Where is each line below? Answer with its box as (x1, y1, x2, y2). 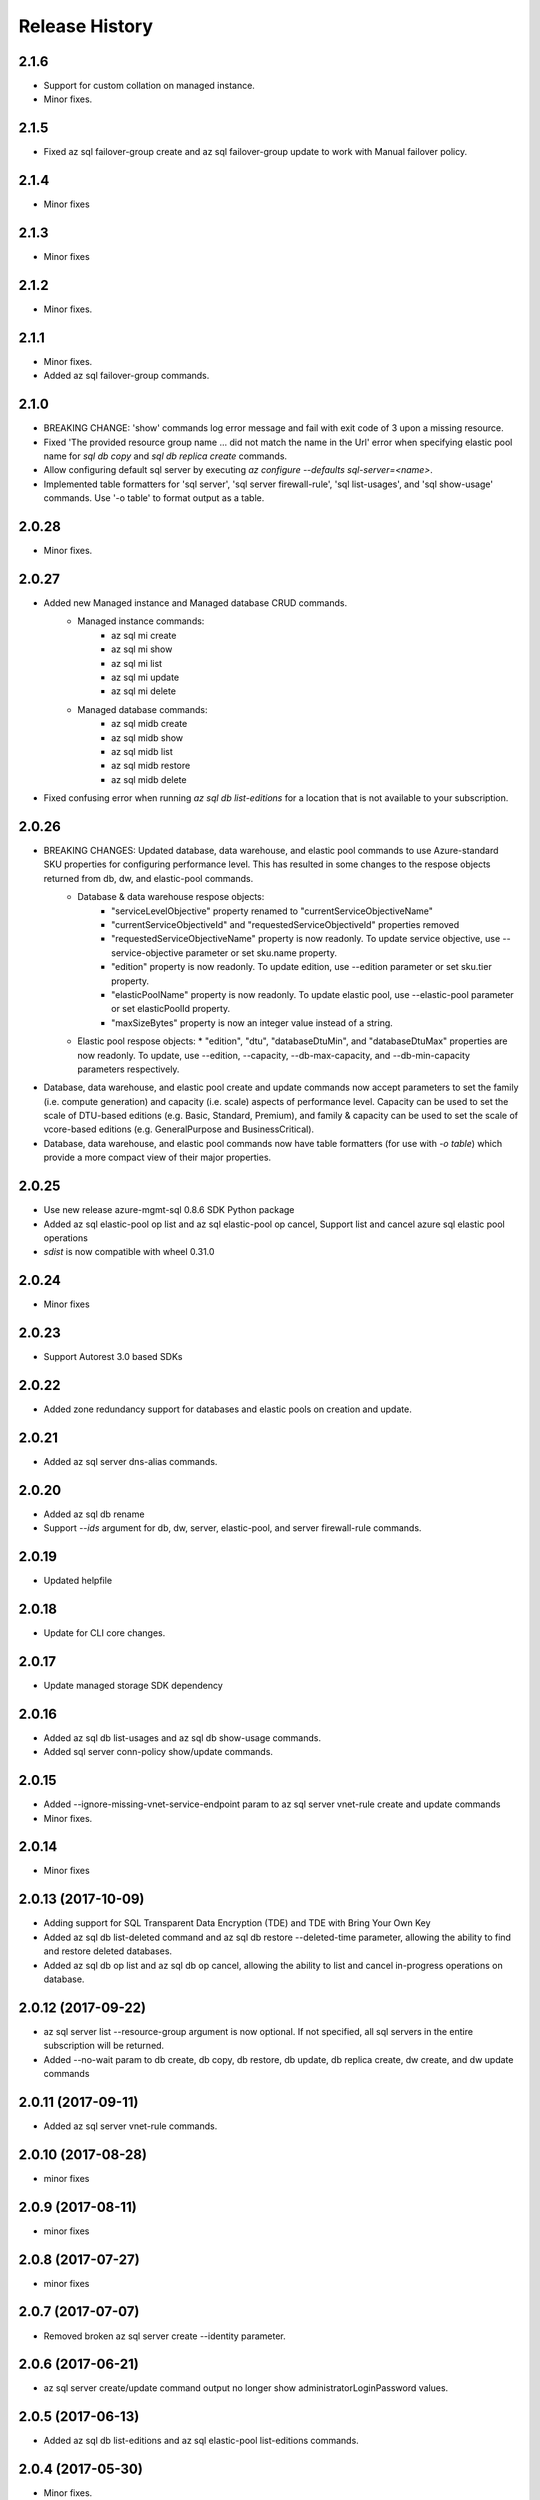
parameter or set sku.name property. (185, 946, 337, 959)
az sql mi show (111, 643, 173, 655)
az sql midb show (111, 731, 184, 744)
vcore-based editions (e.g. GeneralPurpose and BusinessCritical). (43, 1123, 315, 1135)
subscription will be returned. (43, 2040, 165, 2052)
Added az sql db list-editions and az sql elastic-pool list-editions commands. (43, 2435, 359, 2447)
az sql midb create (111, 718, 188, 730)
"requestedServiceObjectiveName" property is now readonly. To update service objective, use (111, 933, 501, 945)
